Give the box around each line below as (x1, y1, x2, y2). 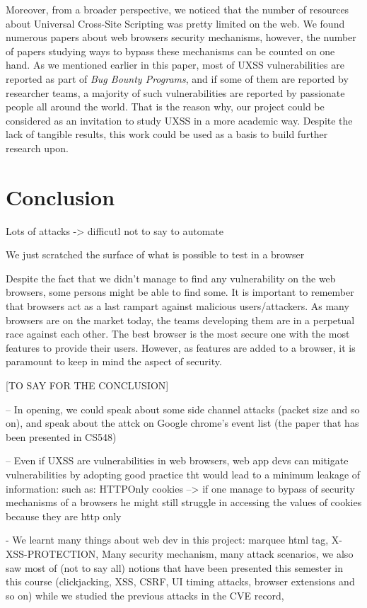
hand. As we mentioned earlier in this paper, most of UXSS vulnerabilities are (6, 57, 344, 72)
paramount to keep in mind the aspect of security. (6, 354, 222, 369)
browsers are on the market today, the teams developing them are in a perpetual (6, 312, 355, 327)
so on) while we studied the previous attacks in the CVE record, (6, 587, 284, 602)
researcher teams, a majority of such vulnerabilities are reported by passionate (6, 85, 345, 100)
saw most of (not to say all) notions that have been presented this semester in (6, 560, 344, 575)
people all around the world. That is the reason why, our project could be (6, 99, 325, 114)
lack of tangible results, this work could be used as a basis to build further (6, 127, 328, 142)
